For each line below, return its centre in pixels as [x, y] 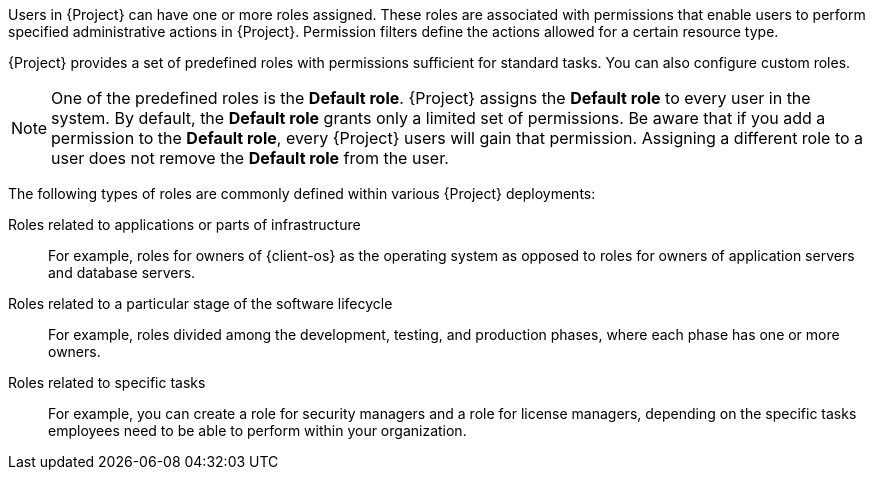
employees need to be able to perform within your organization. [257, 430]
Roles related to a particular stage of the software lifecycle [200, 303]
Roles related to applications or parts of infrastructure [184, 224]
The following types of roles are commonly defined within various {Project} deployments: [302, 193]
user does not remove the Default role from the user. [250, 158]
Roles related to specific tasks [107, 382]
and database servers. [122, 272]
